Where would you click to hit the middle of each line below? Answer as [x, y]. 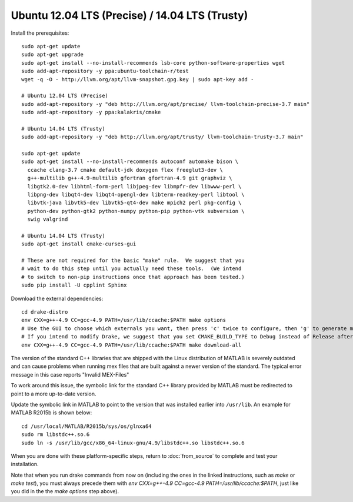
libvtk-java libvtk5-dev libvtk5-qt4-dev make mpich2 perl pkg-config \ [134, 203]
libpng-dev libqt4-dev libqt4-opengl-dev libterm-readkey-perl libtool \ [136, 195]
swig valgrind [48, 220]
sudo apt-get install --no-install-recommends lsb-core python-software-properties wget [153, 63]
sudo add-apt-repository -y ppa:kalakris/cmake [91, 112]
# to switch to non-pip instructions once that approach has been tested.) [133, 277]
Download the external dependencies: [57, 298]
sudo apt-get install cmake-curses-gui [79, 244]
